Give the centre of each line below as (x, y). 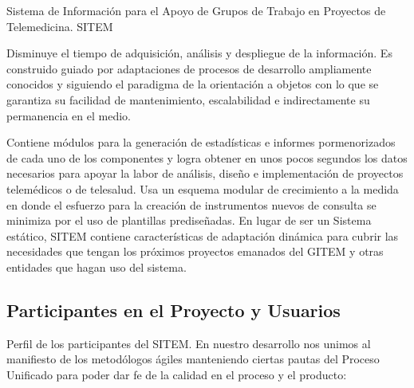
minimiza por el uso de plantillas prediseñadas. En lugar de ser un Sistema (189, 220)
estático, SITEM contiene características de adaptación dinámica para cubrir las (203, 235)
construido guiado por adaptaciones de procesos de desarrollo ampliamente (189, 68)
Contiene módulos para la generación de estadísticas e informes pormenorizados (201, 142)
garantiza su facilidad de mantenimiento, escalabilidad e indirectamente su (188, 99)
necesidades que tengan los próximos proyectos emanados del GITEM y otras (195, 251)
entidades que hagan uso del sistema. (97, 267)
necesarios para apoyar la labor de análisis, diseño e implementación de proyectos (205, 173)
